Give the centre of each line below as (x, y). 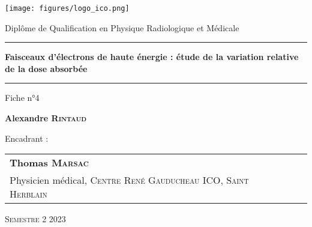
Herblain (28, 194)
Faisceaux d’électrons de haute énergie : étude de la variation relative (152, 57)
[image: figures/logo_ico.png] (67, 8)
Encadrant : (27, 138)
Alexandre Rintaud (46, 118)
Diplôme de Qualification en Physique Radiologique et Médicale (122, 27)
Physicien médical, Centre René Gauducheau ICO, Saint (129, 180)
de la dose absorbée (46, 68)
